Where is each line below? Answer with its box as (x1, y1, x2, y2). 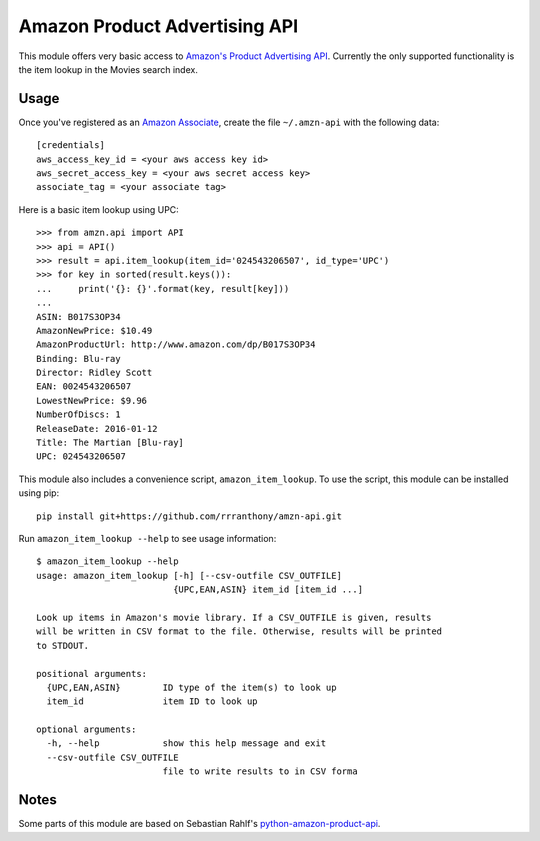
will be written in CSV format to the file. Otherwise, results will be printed (36, 626, 443, 637)
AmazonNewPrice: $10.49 (36, 325, 153, 336)
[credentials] (36, 140, 105, 151)
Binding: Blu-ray (36, 353, 121, 364)
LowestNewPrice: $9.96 (36, 395, 148, 406)
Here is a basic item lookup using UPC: (18, 203, 179, 215)
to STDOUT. (36, 640, 90, 651)
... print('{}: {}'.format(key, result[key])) (36, 283, 290, 294)
